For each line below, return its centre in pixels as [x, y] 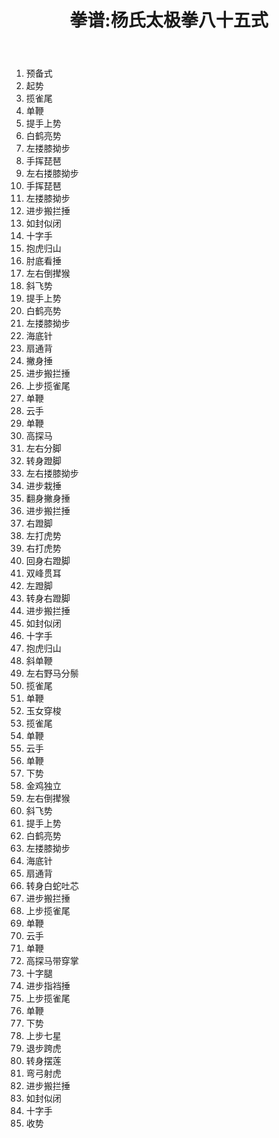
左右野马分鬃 [52, 673]
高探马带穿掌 [52, 961]
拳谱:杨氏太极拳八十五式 [169, 20]
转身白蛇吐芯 [52, 886]
